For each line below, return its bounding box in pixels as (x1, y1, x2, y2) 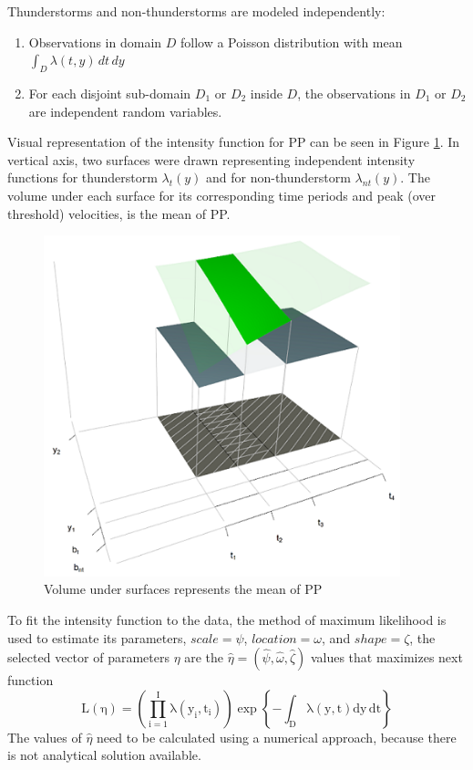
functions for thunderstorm (7, 168, 158, 187)
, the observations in (297, 83, 411, 102)
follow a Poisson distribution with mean (180, 32, 403, 51)
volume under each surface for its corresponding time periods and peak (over (7, 185, 436, 204)
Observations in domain (28, 32, 162, 51)
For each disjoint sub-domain (28, 83, 191, 102)
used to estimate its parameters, (7, 628, 187, 647)
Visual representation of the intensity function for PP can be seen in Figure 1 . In (7, 132, 460, 151)
